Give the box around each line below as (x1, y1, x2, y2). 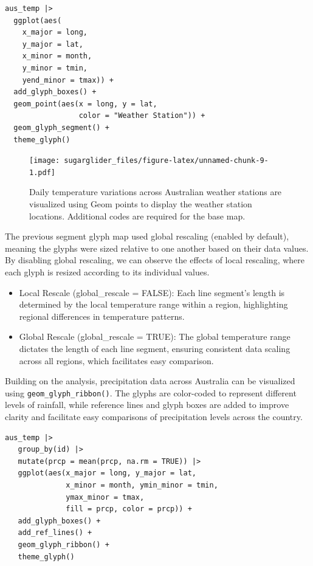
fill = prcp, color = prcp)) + (66, 505, 192, 514)
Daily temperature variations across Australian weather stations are (29, 185, 282, 198)
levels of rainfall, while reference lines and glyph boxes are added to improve (5, 398, 289, 411)
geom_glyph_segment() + (13, 123, 109, 132)
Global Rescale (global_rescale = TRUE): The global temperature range (19, 330, 291, 343)
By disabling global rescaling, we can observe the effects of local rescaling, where (5, 254, 305, 266)
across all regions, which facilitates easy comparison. (19, 354, 214, 367)
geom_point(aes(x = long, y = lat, (13, 99, 157, 108)
